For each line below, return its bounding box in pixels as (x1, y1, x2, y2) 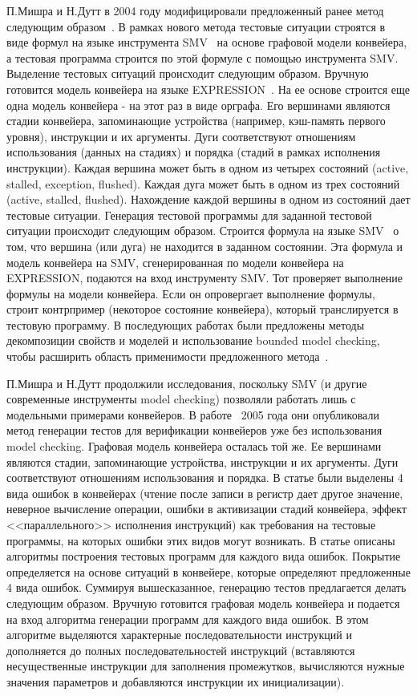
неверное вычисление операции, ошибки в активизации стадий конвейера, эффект (6, 500, 407, 517)
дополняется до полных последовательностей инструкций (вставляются (6, 641, 355, 658)
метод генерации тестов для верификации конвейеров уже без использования (6, 422, 383, 439)
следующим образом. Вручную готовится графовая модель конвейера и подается (6, 594, 400, 611)
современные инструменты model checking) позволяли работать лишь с (6, 390, 356, 407)
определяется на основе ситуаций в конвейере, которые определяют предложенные (6, 563, 411, 580)
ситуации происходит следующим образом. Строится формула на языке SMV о (6, 222, 399, 239)
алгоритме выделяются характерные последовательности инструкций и (6, 626, 352, 643)
